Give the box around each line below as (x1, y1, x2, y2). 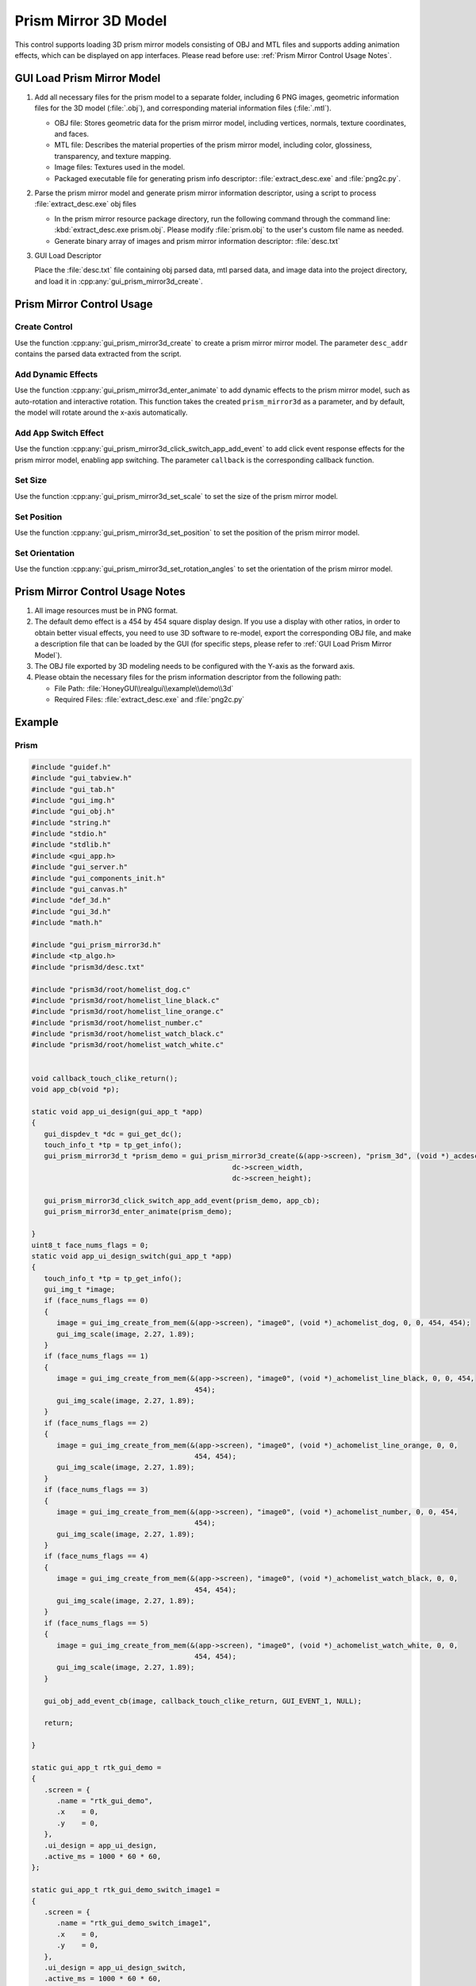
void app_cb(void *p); (31, 1085, 120, 1094)
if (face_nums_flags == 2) (44, 1418, 149, 1428)
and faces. (54, 129, 90, 139)
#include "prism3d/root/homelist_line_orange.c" (31, 1007, 225, 1016)
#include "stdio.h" (31, 829, 107, 838)
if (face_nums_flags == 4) (44, 1551, 149, 1561)
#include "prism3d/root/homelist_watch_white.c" (31, 1041, 225, 1049)
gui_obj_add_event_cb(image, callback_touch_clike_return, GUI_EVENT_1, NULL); (44, 1696, 363, 1706)
